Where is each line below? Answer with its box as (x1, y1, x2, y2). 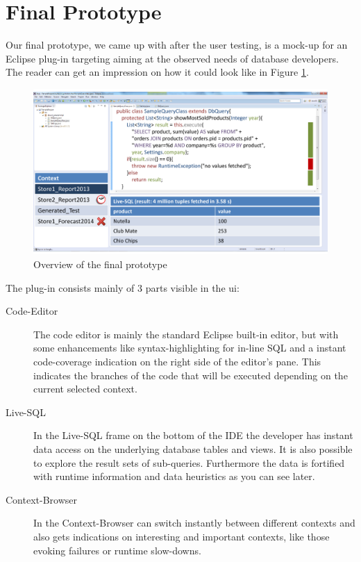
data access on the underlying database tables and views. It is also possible (33, 441, 353, 456)
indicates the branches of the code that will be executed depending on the (33, 367, 348, 382)
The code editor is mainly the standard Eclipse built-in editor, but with (33, 327, 339, 341)
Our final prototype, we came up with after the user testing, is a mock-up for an (6, 38, 348, 52)
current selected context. (33, 381, 137, 396)
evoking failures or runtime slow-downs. (33, 543, 201, 557)
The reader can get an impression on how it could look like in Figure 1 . (6, 65, 309, 79)
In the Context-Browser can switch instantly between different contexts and (33, 515, 355, 530)
